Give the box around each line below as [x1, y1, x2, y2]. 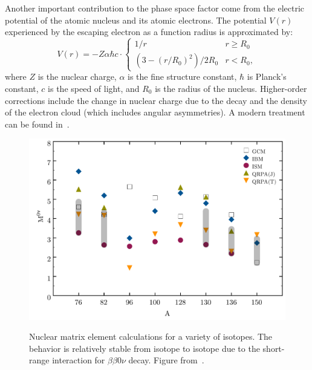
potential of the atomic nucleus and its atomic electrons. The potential [5, 13, 267, 26]
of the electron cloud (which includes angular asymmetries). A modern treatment [5, 106, 305, 118]
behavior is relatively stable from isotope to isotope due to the [29, 342, 260, 354]
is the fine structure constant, [128, 70, 237, 83]
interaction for [52, 354, 105, 366]
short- [262, 342, 285, 354]
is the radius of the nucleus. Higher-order [155, 82, 307, 94]
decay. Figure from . [128, 354, 204, 366]
